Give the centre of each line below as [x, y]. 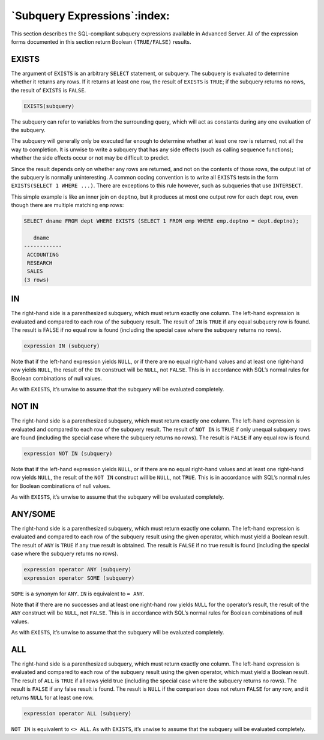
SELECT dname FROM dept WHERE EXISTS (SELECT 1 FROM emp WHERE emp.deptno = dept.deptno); [161, 221]
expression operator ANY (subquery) [78, 570]
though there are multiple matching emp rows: [67, 205]
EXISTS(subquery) [49, 106]
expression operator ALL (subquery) [78, 713]
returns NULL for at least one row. [52, 697]
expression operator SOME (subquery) [79, 578]
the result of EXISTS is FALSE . [49, 90]
